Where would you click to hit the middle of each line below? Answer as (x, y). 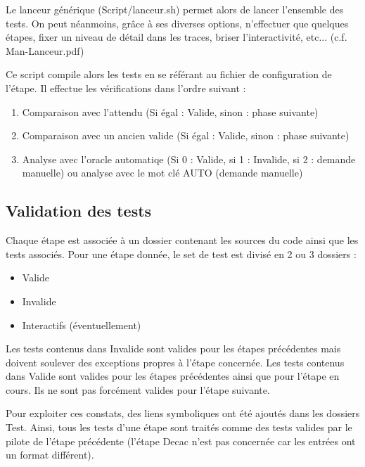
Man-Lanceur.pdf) (45, 50)
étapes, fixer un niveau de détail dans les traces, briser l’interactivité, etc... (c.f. (177, 37)
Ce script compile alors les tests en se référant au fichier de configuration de (169, 74)
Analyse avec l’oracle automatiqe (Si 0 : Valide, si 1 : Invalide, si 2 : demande (189, 159)
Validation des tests (79, 211)
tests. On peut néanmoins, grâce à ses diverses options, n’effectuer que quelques (177, 23)
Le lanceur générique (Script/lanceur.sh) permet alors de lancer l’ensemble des (175, 9)
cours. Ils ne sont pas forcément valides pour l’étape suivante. (138, 389)
